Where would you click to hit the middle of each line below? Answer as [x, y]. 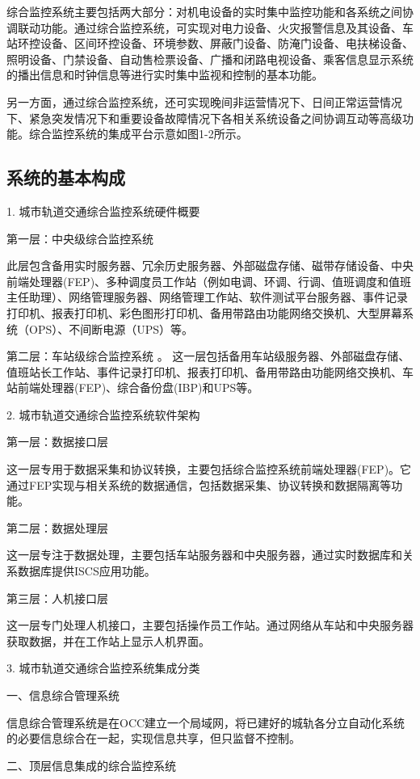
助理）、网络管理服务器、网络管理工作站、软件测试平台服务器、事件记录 [218, 297]
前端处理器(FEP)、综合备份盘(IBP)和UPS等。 [138, 387]
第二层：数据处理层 [57, 527]
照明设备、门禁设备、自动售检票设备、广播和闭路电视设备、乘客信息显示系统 [210, 59]
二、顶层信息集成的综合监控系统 [91, 765]
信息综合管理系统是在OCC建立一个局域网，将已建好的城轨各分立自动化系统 [206, 722]
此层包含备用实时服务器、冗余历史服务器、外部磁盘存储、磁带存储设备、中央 [210, 265]
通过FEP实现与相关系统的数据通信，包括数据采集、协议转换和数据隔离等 [199, 484]
